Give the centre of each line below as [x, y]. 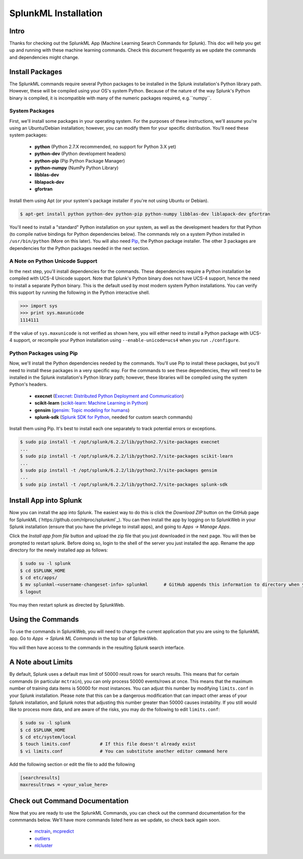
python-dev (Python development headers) [80, 154]
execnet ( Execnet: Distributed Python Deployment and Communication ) [109, 396]
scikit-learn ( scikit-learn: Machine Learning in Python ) [91, 403]
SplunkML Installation [56, 13]
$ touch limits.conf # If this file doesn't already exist [108, 744]
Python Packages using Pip [44, 353]
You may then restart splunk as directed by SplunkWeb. [67, 605]
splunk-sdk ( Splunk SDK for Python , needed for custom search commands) [114, 417]
